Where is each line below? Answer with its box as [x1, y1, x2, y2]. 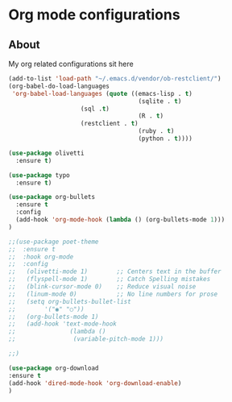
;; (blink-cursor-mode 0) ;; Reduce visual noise [8, 283, 197, 291]
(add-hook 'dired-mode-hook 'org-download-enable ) [8, 379, 182, 387]
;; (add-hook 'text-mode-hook [8, 320, 117, 328]
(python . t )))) [138, 135, 193, 143]
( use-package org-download [8, 364, 99, 372]
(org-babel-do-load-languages [8, 82, 110, 90]
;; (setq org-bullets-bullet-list [8, 297, 131, 305]
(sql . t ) [80, 105, 110, 113]
